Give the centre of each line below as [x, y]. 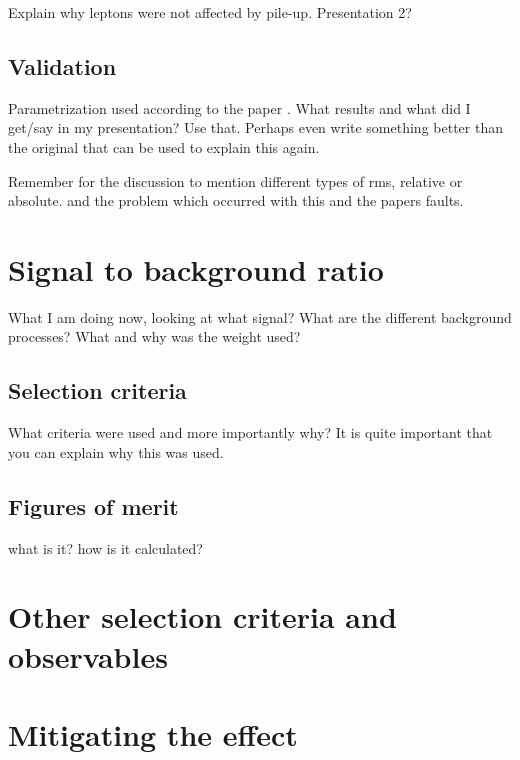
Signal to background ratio [196, 268]
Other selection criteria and [202, 616]
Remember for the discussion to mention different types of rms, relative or [235, 180]
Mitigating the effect [153, 734]
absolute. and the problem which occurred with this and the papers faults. [236, 200]
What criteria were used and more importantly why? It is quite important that [250, 432]
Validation [62, 65]
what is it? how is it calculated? [105, 547]
